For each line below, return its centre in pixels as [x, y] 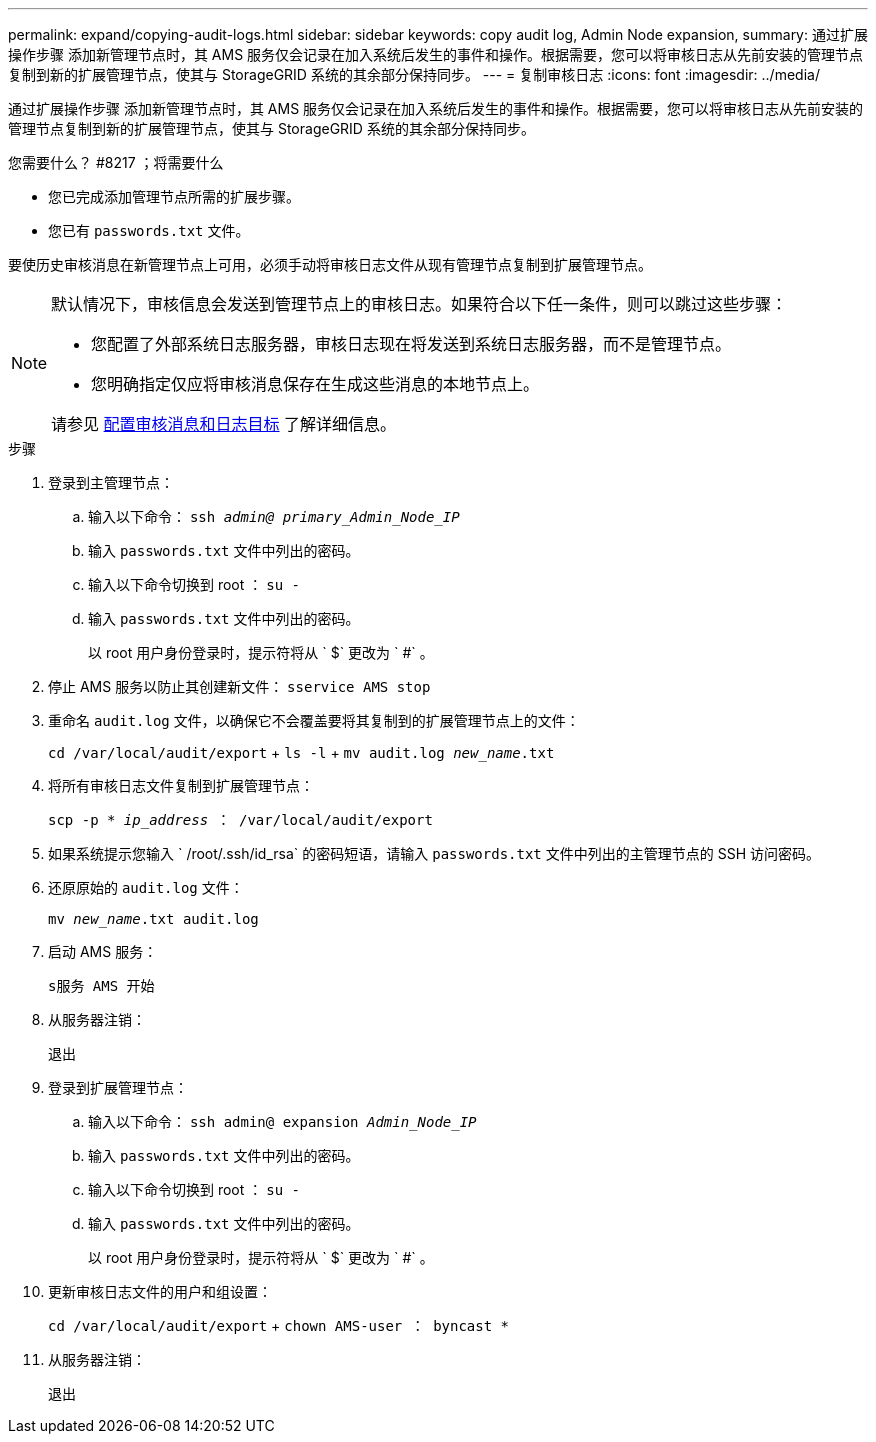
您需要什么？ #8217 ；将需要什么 [116, 162]
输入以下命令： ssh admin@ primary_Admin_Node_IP [274, 516]
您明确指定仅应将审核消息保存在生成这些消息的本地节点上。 [315, 384]
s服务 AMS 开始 [101, 986]
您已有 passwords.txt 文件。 [149, 230]
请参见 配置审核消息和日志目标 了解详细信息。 [224, 424]
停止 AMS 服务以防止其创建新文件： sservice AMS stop [239, 686]
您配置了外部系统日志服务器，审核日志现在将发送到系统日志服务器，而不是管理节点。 [411, 344]
